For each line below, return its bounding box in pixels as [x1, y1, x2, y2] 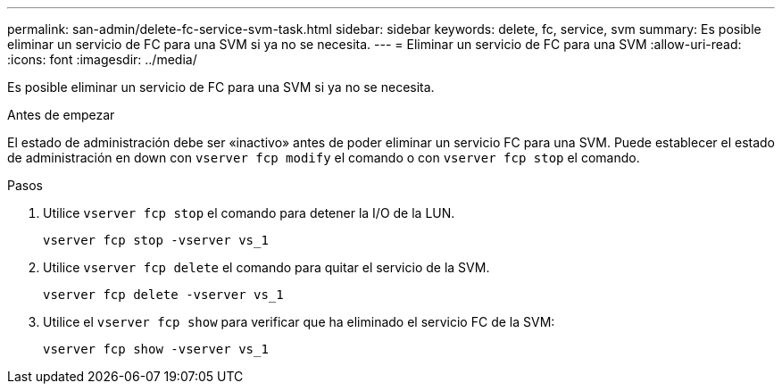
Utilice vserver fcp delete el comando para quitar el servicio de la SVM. [43, 260, 490, 275]
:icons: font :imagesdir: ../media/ [7, 52, 197, 67]
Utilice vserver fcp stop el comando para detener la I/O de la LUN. [43, 205, 455, 220]
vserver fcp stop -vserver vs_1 [43, 233, 269, 247]
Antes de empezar [7, 107, 115, 122]
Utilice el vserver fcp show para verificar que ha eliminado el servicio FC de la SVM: [43, 314, 555, 329]
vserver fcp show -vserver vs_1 [43, 342, 269, 356]
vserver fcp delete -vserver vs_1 [43, 287, 284, 302]
